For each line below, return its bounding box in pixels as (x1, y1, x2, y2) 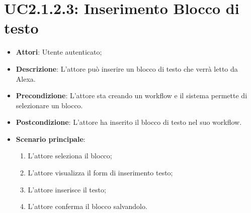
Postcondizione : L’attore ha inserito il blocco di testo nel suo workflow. (16, 117, 242, 127)
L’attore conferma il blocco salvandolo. (28, 201, 147, 211)
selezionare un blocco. (16, 100, 83, 110)
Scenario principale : (16, 133, 86, 144)
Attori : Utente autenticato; (16, 47, 102, 57)
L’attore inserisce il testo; (28, 184, 106, 194)
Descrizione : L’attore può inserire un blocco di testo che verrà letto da (16, 63, 238, 74)
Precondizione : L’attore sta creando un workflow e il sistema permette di (16, 90, 247, 101)
